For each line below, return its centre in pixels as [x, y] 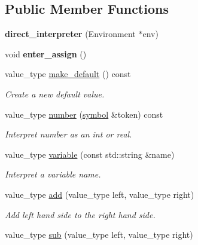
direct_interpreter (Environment [70, 34]
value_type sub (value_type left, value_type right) [99, 235]
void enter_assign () [46, 53]
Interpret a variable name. [53, 174]
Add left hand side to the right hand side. [80, 214]
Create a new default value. [55, 94]
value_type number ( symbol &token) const [84, 114]
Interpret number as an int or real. [68, 134]
